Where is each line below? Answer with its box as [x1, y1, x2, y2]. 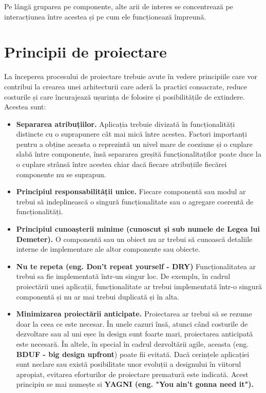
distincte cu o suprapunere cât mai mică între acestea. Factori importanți [16, 128, 247, 139]
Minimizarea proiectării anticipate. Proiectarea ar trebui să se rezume [16, 308, 252, 319]
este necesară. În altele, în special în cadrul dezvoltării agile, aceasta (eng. [16, 338, 249, 349]
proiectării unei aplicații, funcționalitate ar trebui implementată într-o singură [16, 281, 262, 291]
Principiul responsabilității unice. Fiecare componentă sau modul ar [16, 186, 246, 197]
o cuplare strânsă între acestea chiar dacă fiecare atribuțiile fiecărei [16, 159, 227, 170]
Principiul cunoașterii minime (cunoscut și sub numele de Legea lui [16, 223, 260, 234]
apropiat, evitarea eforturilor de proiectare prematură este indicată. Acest [16, 368, 249, 379]
